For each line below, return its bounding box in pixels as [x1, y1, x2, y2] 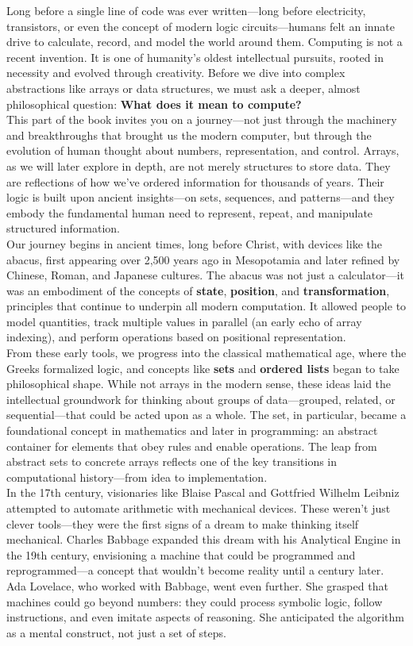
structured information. [6, 220, 120, 236]
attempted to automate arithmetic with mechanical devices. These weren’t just [6, 500, 391, 516]
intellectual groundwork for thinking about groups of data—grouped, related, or [6, 390, 396, 407]
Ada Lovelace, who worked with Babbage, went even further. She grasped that [6, 577, 388, 594]
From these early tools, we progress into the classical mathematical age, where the [6, 344, 407, 361]
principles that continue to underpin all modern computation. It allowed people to [6, 298, 407, 314]
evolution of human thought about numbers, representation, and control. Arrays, [6, 142, 399, 159]
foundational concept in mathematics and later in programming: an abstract [6, 422, 378, 439]
